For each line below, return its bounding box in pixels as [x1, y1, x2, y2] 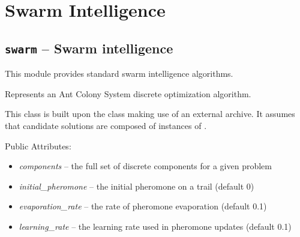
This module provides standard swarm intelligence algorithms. [5, 67, 233, 80]
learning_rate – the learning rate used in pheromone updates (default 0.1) [19, 220, 292, 232]
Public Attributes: [5, 139, 71, 152]
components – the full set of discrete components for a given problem [19, 160, 272, 172]
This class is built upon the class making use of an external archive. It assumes [5, 107, 295, 120]
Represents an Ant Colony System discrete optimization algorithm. [5, 87, 251, 100]
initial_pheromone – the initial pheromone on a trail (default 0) [19, 179, 254, 192]
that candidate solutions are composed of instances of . [5, 119, 207, 131]
